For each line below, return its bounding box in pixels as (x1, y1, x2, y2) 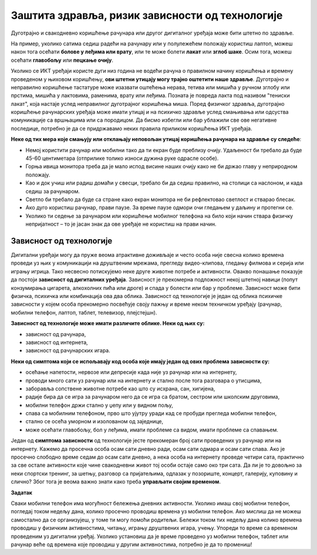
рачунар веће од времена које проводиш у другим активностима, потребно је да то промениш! (11, 541, 252, 548)
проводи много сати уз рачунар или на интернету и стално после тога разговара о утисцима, (25, 377, 262, 384)
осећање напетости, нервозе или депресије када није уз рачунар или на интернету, (25, 369, 237, 376)
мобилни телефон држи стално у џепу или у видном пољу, (25, 402, 173, 409)
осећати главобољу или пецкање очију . (11, 56, 114, 63)
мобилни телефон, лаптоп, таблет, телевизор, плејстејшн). (11, 309, 157, 316)
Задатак (11, 489, 32, 496)
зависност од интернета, (25, 339, 88, 346)
